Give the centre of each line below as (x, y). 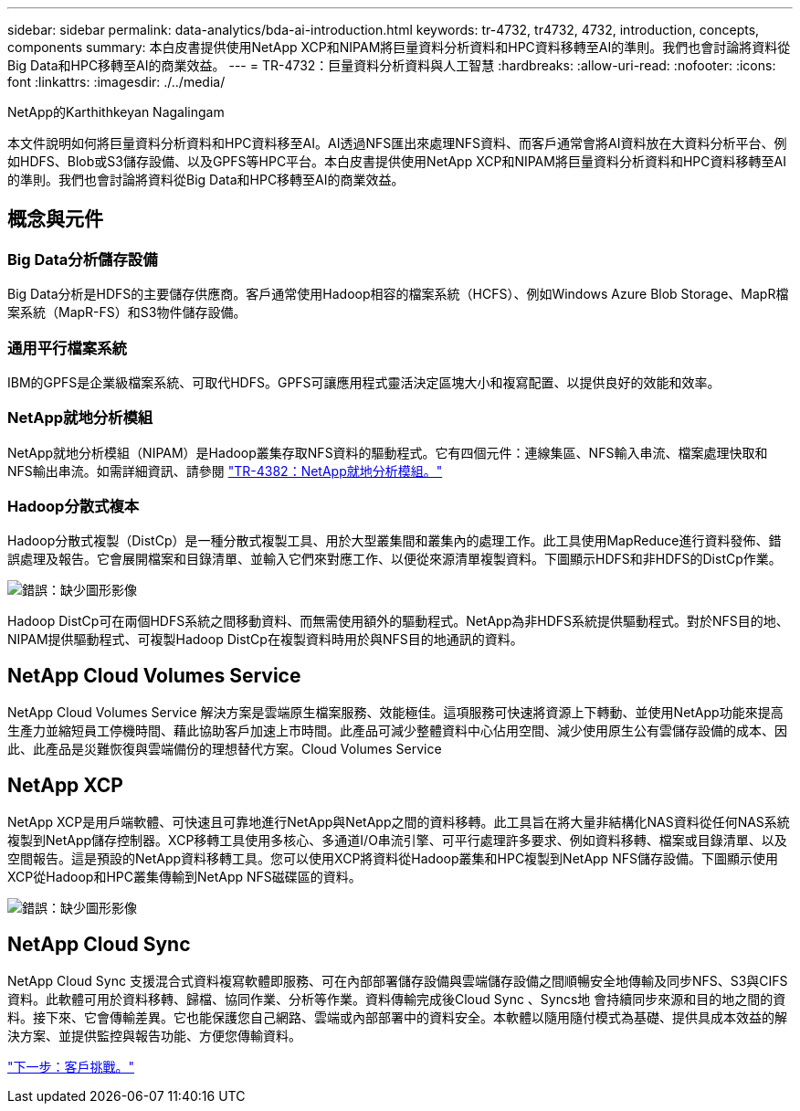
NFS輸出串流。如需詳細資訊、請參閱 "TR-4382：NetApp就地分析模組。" (225, 471)
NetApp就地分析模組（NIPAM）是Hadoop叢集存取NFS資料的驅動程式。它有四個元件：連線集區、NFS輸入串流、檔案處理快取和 (388, 452)
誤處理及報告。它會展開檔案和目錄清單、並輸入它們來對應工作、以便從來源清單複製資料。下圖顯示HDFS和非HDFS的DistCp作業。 (395, 559)
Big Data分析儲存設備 (83, 259)
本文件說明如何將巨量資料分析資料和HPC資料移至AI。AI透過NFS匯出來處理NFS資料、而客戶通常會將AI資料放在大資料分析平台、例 (397, 143)
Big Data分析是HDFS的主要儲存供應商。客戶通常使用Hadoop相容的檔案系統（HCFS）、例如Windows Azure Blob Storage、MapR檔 (398, 294)
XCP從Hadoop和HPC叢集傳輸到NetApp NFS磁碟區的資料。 (184, 877)
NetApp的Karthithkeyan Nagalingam (116, 112)
